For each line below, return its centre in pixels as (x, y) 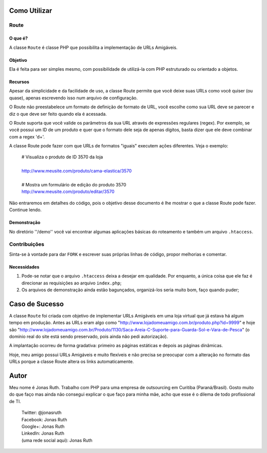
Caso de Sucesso (37, 304)
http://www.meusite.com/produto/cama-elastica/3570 (77, 171)
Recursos (19, 82)
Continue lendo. (25, 210)
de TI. (15, 401)
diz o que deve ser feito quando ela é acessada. (58, 114)
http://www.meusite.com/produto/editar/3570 (68, 192)
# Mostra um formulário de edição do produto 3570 (74, 185)
